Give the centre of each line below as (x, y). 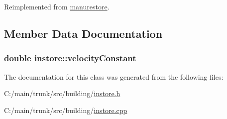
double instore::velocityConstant (70, 58)
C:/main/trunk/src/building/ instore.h (62, 93)
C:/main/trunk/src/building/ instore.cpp (66, 110)
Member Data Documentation (83, 33)
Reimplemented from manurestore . (57, 6)
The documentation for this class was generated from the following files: (114, 76)
